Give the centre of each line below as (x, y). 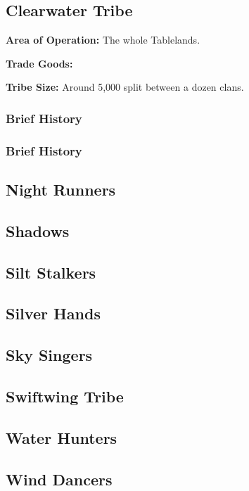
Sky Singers (49, 355)
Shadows (38, 230)
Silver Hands (53, 313)
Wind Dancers (59, 479)
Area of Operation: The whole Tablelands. (103, 40)
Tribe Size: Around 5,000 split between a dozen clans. (125, 87)
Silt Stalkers (51, 272)
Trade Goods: (39, 63)
